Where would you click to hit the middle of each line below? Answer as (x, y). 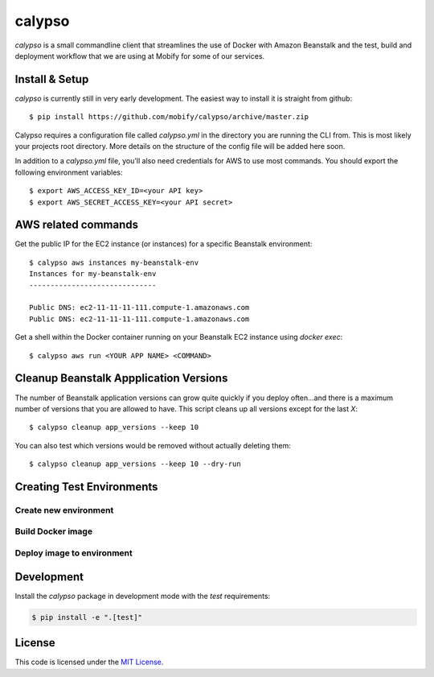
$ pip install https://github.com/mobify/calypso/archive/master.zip (169, 117)
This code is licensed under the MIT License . (89, 662)
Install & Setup (52, 79)
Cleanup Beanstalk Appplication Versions (121, 378)
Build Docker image (53, 531)
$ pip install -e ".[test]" (87, 617)
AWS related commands (77, 225)
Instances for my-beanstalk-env (93, 274)
